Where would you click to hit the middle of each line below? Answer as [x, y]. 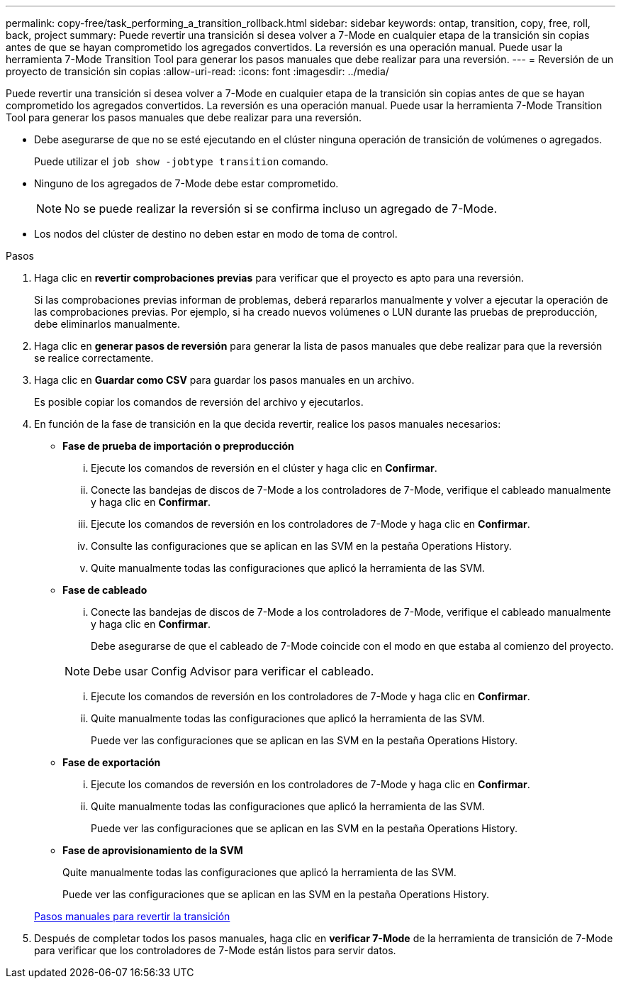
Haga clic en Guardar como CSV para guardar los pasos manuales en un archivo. [224, 380]
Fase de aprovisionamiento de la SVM [153, 850]
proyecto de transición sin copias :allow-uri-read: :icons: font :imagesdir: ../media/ [197, 71]
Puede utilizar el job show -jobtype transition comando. [181, 161]
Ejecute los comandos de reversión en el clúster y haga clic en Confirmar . [264, 468]
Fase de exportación [112, 762]
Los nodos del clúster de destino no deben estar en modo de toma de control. [216, 234]
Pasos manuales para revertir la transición [132, 916]
